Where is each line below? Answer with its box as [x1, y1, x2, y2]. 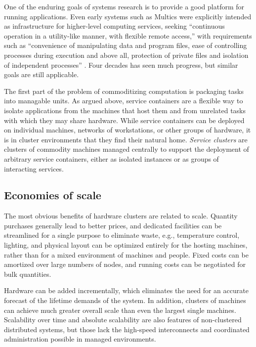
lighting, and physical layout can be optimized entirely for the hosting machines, [4, 240, 248, 250]
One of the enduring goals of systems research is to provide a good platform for [4, 1, 245, 11]
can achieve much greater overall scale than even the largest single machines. [4, 304, 236, 315]
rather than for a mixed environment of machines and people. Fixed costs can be [4, 249, 249, 260]
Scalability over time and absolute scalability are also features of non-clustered [4, 314, 242, 325]
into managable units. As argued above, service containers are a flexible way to [4, 95, 243, 106]
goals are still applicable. [4, 69, 79, 80]
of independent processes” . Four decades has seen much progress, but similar [4, 59, 238, 70]
